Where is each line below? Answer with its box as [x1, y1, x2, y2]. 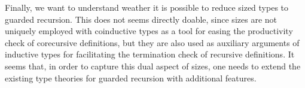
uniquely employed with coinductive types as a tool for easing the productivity [5, 25, 293, 37]
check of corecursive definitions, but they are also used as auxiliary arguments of [5, 36, 300, 48]
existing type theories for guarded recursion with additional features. [5, 71, 257, 84]
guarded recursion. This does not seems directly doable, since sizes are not [5, 13, 277, 25]
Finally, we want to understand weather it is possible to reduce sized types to [5, 1, 289, 13]
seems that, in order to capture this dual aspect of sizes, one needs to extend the [5, 59, 301, 72]
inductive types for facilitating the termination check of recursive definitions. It [5, 48, 295, 60]
